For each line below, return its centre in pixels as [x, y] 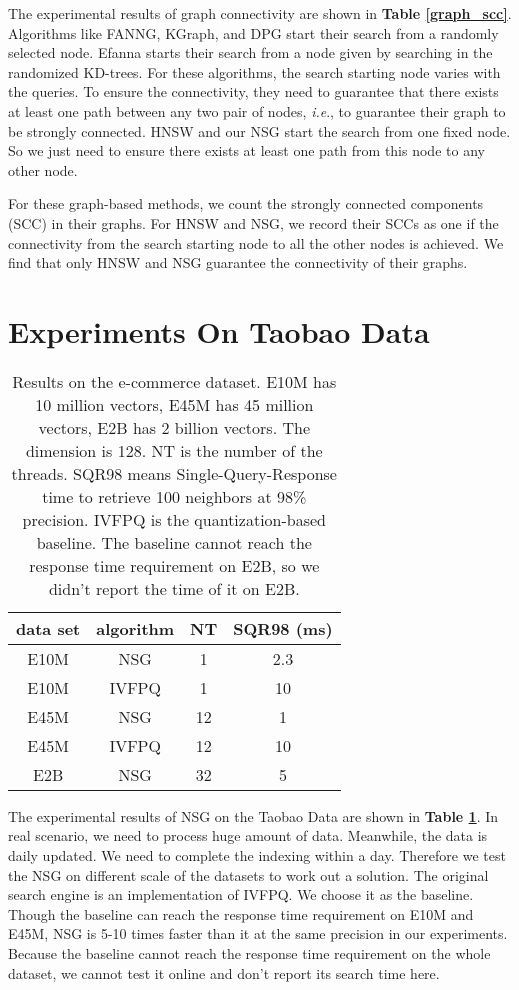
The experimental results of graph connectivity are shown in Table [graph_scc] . [260, 13]
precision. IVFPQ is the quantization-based [174, 519]
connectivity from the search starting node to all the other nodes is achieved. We [256, 242]
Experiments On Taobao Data [219, 330]
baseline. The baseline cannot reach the [174, 542]
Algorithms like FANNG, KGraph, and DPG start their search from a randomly [253, 32]
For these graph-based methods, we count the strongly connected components [246, 203]
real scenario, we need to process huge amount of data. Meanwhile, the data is [248, 835]
